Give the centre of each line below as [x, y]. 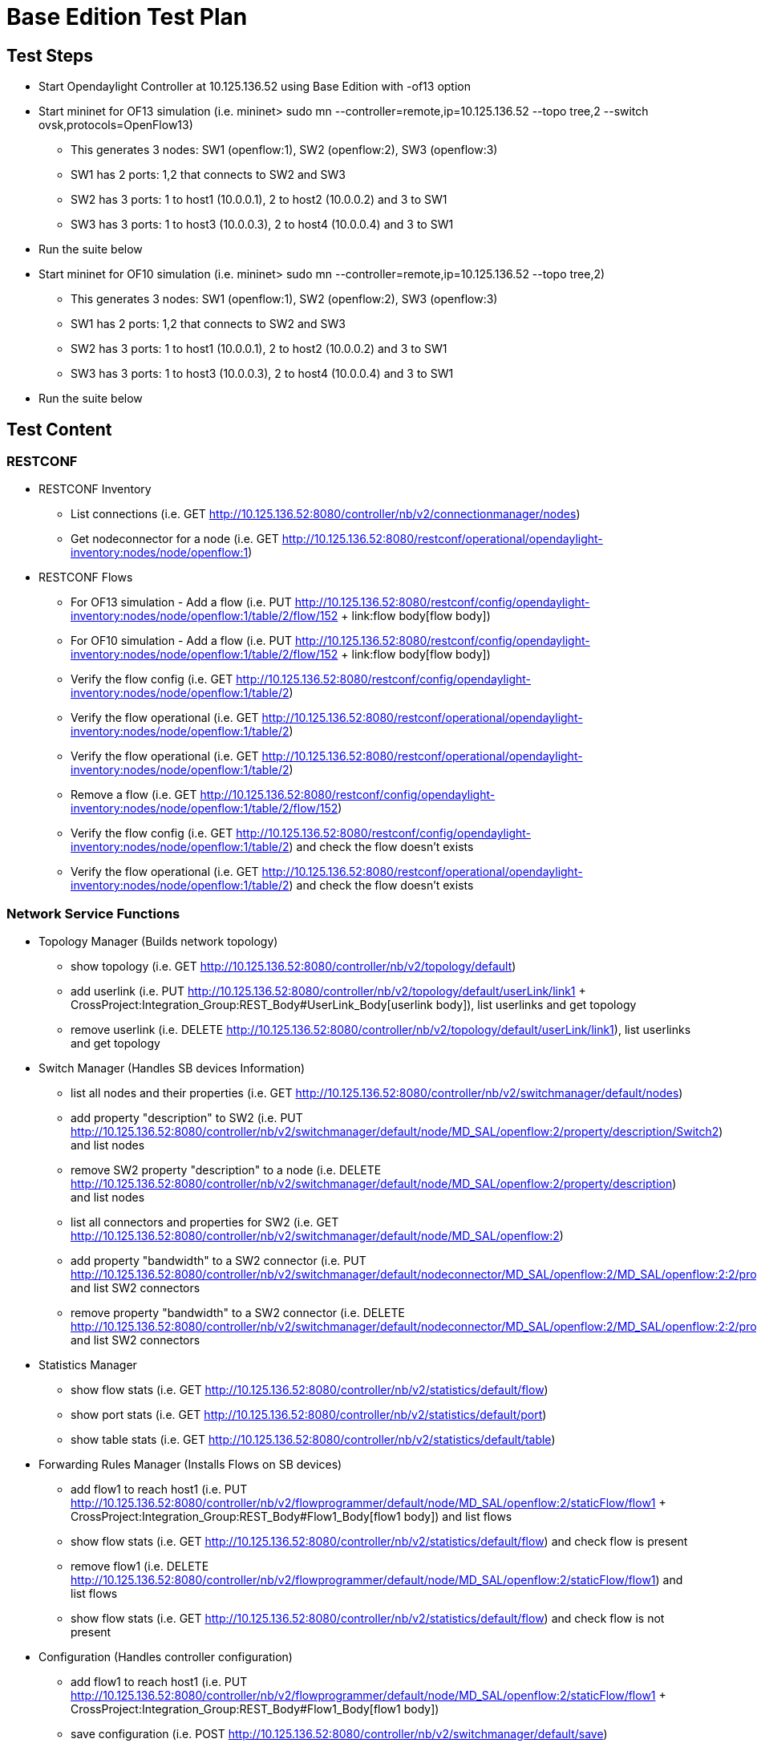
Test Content [59, 429]
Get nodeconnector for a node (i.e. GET [175, 539]
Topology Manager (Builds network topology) [158, 942]
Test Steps [50, 55]
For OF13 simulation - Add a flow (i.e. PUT [181, 602]
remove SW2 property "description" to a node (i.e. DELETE [226, 1170]
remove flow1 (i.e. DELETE [140, 1567]
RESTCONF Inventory [95, 489]
